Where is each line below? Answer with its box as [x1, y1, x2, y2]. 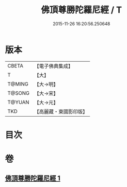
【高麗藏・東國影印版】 [34, 108, 88, 115]
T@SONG [7, 89, 30, 96]
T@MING [7, 81, 29, 87]
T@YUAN [7, 99, 30, 105]
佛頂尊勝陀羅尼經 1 [5, 174, 61, 183]
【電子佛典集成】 [34, 63, 74, 69]
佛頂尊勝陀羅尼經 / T [41, 4, 122, 16]
